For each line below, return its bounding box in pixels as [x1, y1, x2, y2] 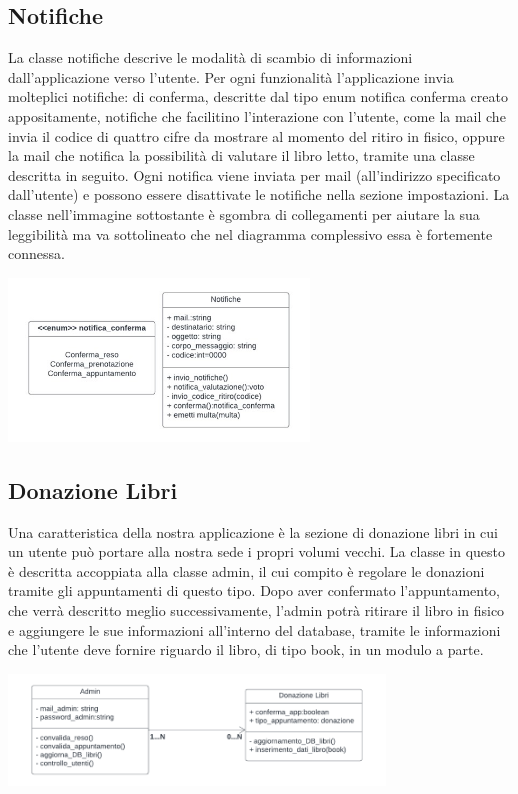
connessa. [8, 243, 65, 264]
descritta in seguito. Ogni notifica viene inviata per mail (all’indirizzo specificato [8, 164, 501, 185]
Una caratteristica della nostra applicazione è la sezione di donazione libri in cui [8, 521, 498, 542]
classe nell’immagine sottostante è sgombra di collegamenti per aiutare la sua [8, 203, 480, 224]
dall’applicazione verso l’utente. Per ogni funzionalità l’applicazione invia [8, 66, 454, 87]
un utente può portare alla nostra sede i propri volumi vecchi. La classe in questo [8, 541, 505, 562]
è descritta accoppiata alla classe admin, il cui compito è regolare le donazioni [8, 560, 485, 581]
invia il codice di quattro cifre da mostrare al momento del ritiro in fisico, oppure [8, 125, 505, 146]
